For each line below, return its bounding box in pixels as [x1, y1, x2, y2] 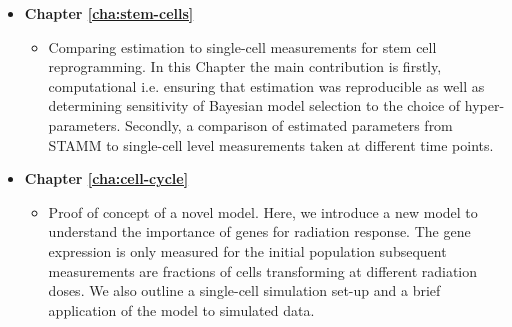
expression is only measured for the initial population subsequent [48, 240, 447, 261]
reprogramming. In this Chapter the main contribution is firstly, [48, 56, 442, 77]
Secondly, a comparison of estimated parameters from [124, 114, 453, 135]
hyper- [464, 95, 505, 116]
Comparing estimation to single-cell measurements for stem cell [48, 36, 437, 57]
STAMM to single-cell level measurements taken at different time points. [48, 134, 494, 155]
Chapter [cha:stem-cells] [24, 3, 194, 23]
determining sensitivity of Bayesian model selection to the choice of [48, 95, 461, 116]
